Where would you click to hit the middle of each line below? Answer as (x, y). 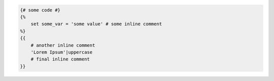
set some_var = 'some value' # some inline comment (96, 24)
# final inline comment (60, 59)
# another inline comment (63, 45)
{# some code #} (40, 10)
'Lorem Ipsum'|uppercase (62, 52)
